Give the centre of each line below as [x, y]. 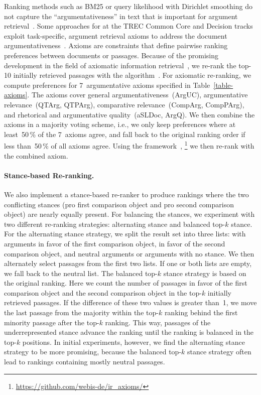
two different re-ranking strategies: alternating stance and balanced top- [115, 224]
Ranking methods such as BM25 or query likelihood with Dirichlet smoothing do [128, 6]
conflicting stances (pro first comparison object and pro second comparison [119, 204]
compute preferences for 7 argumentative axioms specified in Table [107, 85]
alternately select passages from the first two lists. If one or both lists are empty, [128, 263]
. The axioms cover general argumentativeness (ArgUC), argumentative [138, 95]
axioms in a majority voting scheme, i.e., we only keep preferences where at [120, 124]
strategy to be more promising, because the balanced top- [93, 352]
